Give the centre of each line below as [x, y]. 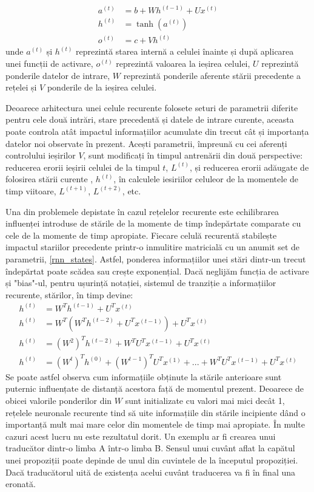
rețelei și [21, 87]
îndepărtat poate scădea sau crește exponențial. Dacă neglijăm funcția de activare [157, 271]
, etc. [132, 190]
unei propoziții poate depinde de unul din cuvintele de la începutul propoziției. [152, 460]
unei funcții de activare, [49, 63]
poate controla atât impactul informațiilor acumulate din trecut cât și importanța [157, 131]
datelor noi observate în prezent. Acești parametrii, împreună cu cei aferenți [146, 143]
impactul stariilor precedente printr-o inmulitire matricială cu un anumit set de [153, 247]
